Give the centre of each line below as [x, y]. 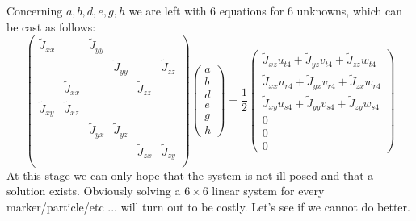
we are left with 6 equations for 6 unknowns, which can [265, 10]
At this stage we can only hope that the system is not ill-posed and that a [190, 175]
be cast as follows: [51, 26]
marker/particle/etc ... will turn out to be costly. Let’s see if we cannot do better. [208, 206]
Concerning [35, 10]
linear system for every [268, 191]
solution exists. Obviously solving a [94, 191]
